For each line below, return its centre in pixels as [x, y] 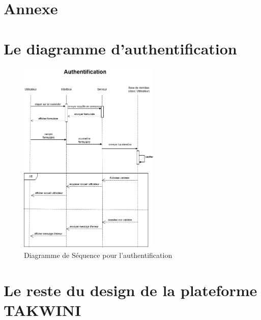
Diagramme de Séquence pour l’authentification [98, 255]
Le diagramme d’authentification [120, 48]
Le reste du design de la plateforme [130, 290]
